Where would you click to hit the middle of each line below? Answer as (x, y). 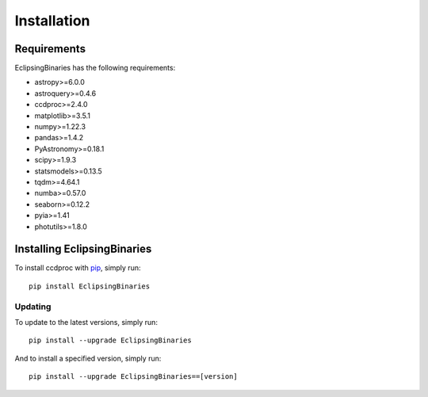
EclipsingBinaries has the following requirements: (95, 68)
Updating (33, 307)
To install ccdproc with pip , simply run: (78, 268)
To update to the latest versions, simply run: (86, 322)
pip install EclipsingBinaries (90, 286)
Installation (52, 21)
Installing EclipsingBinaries (83, 249)
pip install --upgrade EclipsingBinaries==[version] (133, 377)
